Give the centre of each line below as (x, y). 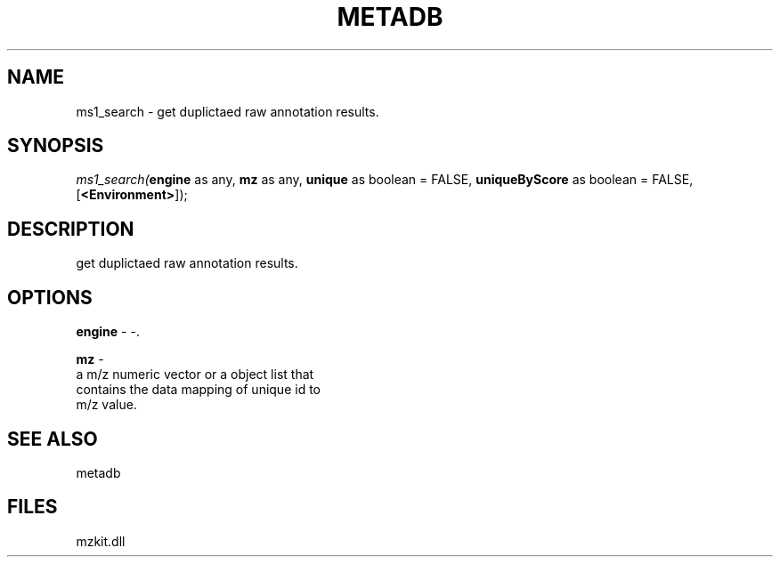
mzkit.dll (101, 541)
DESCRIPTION (71, 229)
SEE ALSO (53, 439)
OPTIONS (50, 297)
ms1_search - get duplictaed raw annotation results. (227, 111)
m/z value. (106, 405)
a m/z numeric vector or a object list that (195, 375)
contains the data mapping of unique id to (198, 390)
